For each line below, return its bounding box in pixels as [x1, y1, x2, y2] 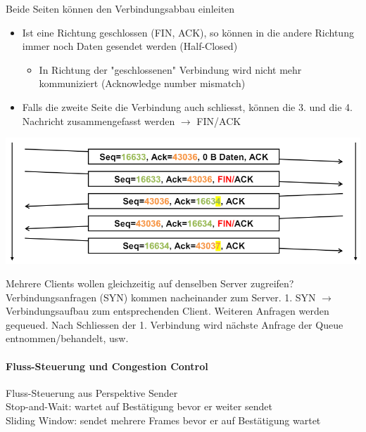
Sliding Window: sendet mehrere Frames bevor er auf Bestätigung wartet [6, 413, 321, 428]
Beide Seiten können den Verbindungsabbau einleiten [6, 1, 235, 15]
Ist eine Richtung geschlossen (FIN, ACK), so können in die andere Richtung [22, 25, 354, 39]
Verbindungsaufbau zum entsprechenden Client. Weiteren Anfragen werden [6, 303, 329, 318]
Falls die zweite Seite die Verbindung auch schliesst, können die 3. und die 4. [22, 99, 353, 114]
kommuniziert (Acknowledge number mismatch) [39, 76, 246, 91]
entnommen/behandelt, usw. [6, 331, 129, 346]
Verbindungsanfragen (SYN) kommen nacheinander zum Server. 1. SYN [6, 289, 316, 304]
